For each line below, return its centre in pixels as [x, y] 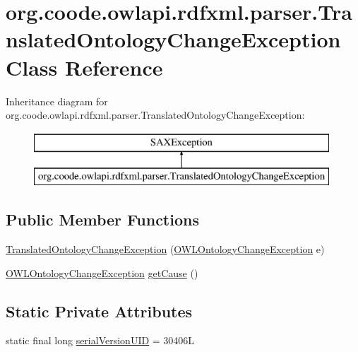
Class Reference [84, 67]
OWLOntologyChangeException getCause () [102, 272]
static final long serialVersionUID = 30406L [100, 340]
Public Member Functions [102, 219]
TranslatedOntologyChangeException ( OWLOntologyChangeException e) [165, 249]
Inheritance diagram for [57, 101]
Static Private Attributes [99, 311]
